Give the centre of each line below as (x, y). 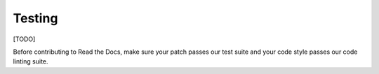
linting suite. (31, 61)
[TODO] (24, 39)
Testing (35, 18)
